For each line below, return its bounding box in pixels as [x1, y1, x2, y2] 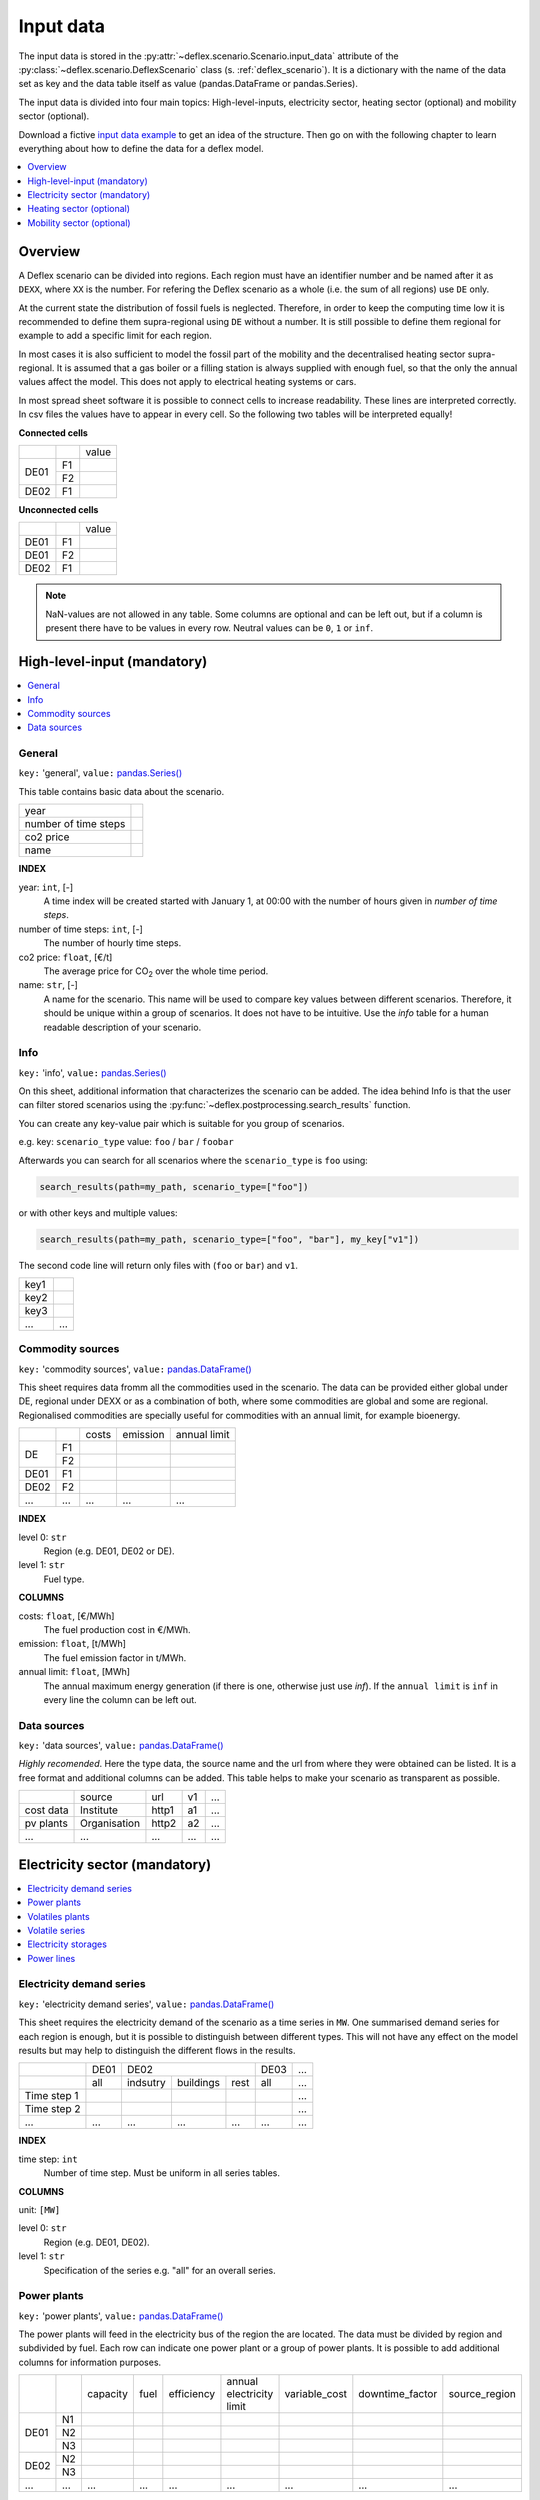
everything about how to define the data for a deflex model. [18, 142, 264, 154]
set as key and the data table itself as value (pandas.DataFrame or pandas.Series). [18, 78, 359, 90]
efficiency [168, 2387, 215, 2401]
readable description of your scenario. [43, 1021, 202, 1033]
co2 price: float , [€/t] [18, 951, 113, 963]
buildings [176, 2076, 220, 2090]
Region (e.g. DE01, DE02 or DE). [43, 1545, 175, 1557]
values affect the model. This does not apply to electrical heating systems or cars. [18, 376, 357, 388]
